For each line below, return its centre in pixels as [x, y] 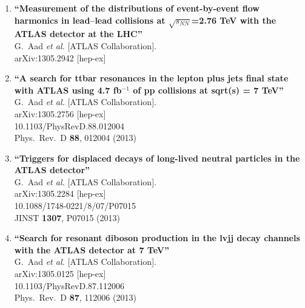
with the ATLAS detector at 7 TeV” [92, 249]
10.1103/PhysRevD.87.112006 [69, 285]
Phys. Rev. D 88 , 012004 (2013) [75, 138]
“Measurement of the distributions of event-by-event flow [137, 8]
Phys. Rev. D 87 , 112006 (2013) [75, 297]
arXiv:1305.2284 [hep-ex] [60, 193]
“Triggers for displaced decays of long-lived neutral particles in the [157, 158]
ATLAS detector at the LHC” [78, 34]
